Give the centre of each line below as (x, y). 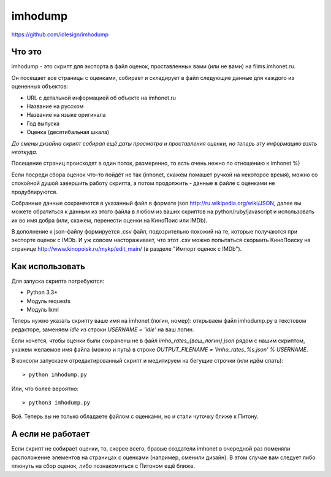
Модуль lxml (43, 309)
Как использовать (48, 266)
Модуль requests (48, 301)
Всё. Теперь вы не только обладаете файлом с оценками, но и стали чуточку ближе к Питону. (135, 416)
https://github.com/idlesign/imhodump (60, 34)
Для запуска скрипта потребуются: (58, 281)
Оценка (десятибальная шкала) (68, 132)
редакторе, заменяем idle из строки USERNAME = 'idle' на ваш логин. (103, 329)
